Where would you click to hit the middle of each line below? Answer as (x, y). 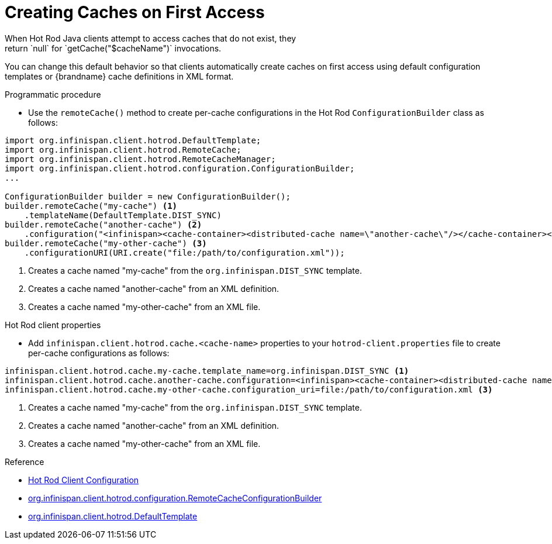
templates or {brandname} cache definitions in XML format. (119, 76)
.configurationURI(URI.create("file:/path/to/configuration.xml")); (184, 252)
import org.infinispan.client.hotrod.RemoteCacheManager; (140, 159)
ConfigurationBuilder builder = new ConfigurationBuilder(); (148, 196)
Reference (25, 462)
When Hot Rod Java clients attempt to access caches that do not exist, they (151, 38)
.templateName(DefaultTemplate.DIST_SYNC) (123, 215)
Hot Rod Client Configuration (84, 480)
